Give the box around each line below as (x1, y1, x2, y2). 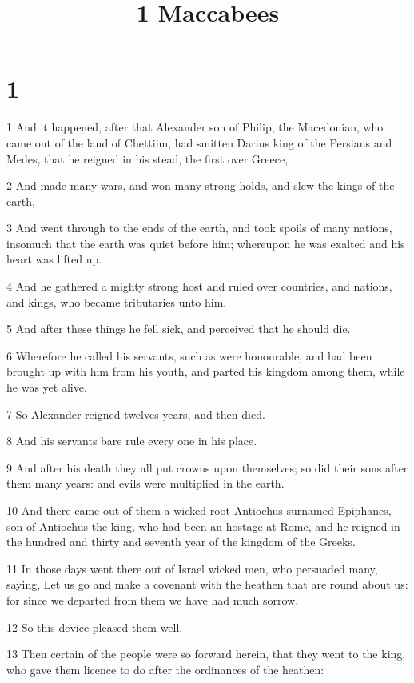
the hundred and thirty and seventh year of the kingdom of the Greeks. (6, 533, 356, 550)
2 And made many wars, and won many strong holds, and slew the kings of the (6, 177, 395, 194)
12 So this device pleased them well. (6, 618, 183, 635)
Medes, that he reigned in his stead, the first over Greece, (6, 150, 289, 167)
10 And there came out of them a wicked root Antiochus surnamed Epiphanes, (6, 502, 392, 518)
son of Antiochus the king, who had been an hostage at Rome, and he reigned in (6, 517, 400, 534)
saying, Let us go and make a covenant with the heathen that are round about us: (6, 576, 408, 593)
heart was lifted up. (6, 251, 102, 267)
